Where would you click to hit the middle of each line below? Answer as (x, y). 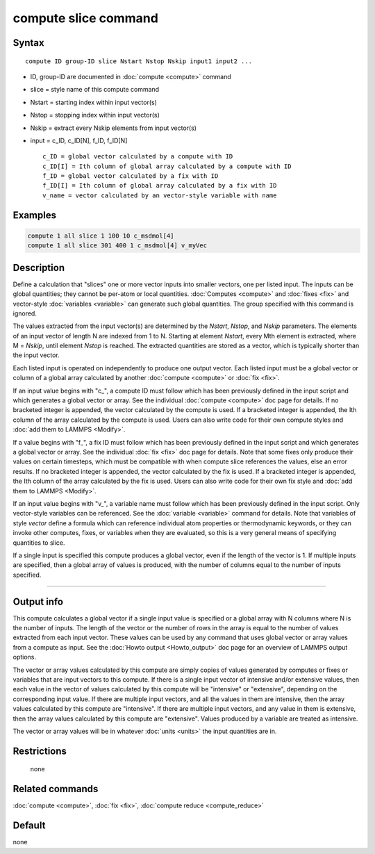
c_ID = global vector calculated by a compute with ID (138, 157)
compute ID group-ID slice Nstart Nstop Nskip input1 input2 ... (139, 61)
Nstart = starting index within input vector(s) (94, 102)
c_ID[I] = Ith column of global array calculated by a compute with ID (167, 166)
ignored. (25, 313)
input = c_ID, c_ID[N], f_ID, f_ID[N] (79, 140)
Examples (35, 215)
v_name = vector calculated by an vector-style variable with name (160, 195)
